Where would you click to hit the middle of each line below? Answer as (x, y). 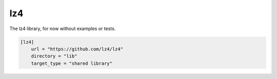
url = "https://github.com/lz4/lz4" (77, 49)
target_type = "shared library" (72, 63)
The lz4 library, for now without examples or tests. (63, 29)
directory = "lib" (54, 56)
